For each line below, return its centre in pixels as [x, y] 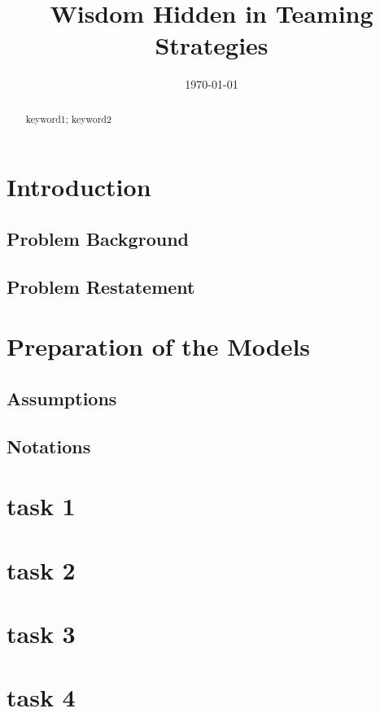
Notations [49, 446]
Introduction [79, 187]
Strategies [212, 45]
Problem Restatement [101, 286]
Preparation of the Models [159, 346]
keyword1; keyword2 [68, 118]
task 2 [41, 569]
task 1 [41, 506]
